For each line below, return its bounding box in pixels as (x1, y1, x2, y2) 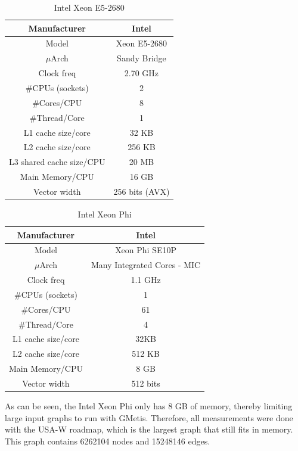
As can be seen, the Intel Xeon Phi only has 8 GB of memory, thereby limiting (5, 400, 293, 412)
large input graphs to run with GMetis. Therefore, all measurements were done (5, 411, 293, 424)
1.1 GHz (131, 273, 161, 286)
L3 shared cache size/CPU (9, 155, 105, 168)
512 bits (131, 377, 160, 389)
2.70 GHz (124, 67, 159, 79)
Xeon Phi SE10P (115, 244, 177, 256)
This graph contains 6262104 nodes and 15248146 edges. (5, 434, 210, 447)
